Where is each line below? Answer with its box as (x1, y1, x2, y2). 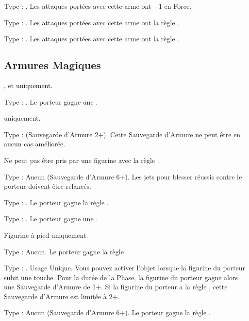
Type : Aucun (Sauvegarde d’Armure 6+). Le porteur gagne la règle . (4, 307, 211, 318)
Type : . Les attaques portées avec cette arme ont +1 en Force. (4, 1, 192, 11)
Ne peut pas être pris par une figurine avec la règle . (4, 155, 159, 165)
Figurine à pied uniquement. (4, 230, 88, 240)
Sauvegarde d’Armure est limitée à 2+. (4, 291, 120, 301)
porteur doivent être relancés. (4, 181, 91, 191)
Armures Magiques (4, 57, 101, 72)
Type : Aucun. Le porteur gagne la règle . (4, 246, 128, 256)
